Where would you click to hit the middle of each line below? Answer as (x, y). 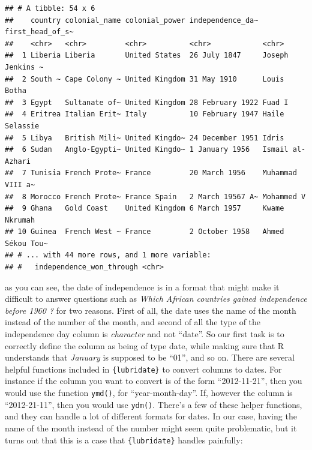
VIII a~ (20, 184)
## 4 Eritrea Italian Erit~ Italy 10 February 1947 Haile (145, 114)
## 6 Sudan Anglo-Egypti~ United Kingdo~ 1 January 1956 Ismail (147, 150)
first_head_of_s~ (39, 32)
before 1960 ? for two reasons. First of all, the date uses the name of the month (151, 310)
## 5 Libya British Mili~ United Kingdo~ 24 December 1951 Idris (145, 138)
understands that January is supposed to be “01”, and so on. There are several (150, 357)
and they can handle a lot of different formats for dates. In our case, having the (151, 416)
